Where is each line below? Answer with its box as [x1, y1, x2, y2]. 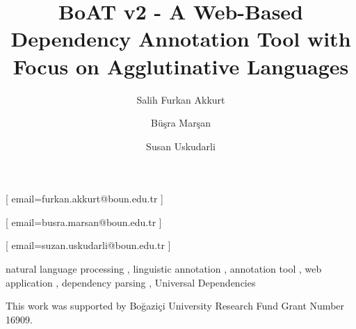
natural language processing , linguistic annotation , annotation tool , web [6, 262, 322, 276]
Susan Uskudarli [146, 138, 216, 153]
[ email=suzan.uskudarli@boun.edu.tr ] [6, 238, 171, 252]
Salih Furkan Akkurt [136, 92, 225, 106]
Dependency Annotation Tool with [10, 24, 351, 53]
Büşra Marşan [151, 115, 211, 130]
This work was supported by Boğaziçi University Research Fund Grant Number [6, 298, 345, 313]
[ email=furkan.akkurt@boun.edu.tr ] [6, 191, 163, 206]
